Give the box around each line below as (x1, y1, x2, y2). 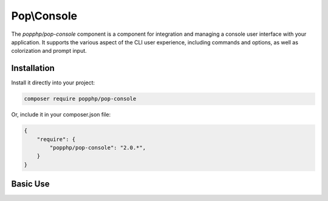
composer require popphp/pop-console (24, 95, 137, 103)
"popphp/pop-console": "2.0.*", (49, 144, 146, 151)
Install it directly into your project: (11, 79, 95, 86)
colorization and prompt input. (11, 47, 87, 55)
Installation (11, 63, 55, 73)
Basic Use (11, 179, 50, 189)
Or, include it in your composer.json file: (11, 111, 111, 118)
